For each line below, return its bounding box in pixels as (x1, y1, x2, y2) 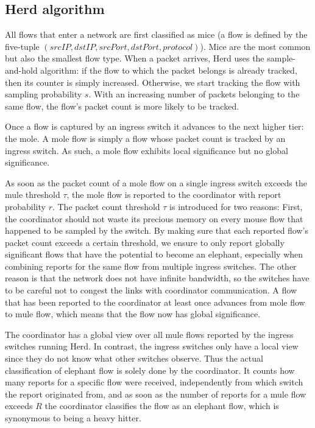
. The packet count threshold (52, 200, 160, 212)
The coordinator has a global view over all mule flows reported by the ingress (5, 328, 294, 340)
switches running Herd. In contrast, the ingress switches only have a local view (5, 340, 299, 353)
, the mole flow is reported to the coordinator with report (66, 188, 281, 201)
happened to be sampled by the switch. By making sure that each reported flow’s (5, 224, 308, 237)
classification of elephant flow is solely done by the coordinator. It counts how (5, 363, 295, 376)
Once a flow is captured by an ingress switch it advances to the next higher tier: (5, 120, 304, 133)
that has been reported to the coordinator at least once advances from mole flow (5, 295, 305, 308)
